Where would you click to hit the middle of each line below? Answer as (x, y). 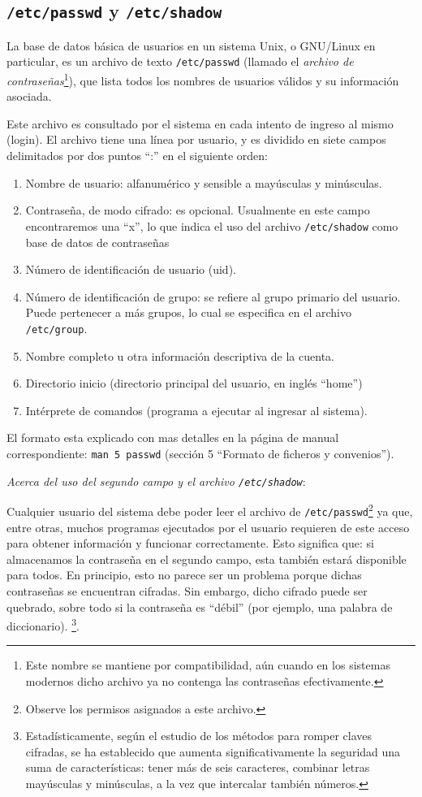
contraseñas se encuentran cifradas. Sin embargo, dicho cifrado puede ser (187, 590)
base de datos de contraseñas (97, 242)
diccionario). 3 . (43, 624)
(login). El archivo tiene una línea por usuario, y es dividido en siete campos (196, 139)
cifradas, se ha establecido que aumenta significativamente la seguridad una (213, 751)
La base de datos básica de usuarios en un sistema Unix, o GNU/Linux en (191, 45)
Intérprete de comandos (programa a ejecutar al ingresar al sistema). (196, 410)
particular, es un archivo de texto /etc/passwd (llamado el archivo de (180, 61)
